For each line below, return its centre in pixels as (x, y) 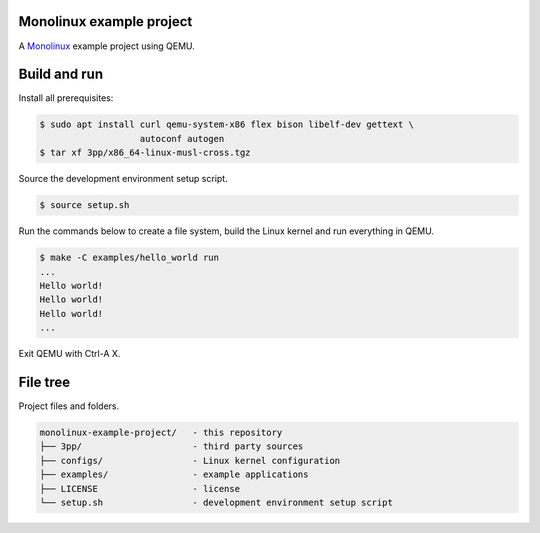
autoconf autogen (182, 138)
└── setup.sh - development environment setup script (216, 502)
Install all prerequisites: (66, 98)
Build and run (61, 74)
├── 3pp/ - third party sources (171, 446)
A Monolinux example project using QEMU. (106, 46)
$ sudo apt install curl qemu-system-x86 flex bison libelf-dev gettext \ (227, 124)
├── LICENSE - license (139, 488)
